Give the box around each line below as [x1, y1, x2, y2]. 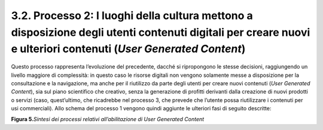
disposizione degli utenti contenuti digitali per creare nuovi [11, 26, 310, 39]
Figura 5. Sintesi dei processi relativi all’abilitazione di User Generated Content [11, 116, 205, 123]
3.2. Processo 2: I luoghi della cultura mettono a [11, 9, 254, 22]
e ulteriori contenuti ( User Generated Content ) [11, 42, 246, 56]
